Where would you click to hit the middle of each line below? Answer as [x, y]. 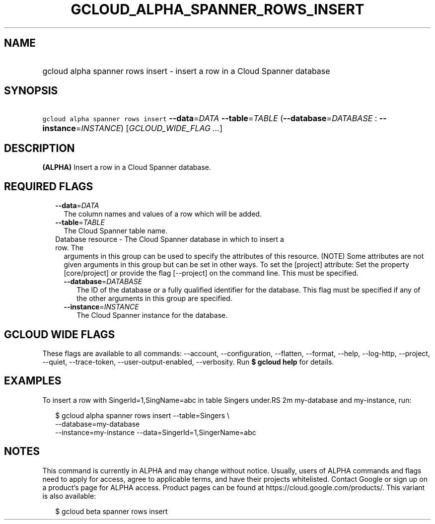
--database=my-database [98, 424]
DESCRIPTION [39, 148]
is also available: [69, 496]
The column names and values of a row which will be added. [163, 214]
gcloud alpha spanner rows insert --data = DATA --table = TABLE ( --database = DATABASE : [210, 118]
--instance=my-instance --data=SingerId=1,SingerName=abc [156, 432]
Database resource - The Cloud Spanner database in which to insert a [170, 239]
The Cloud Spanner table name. [116, 231]
